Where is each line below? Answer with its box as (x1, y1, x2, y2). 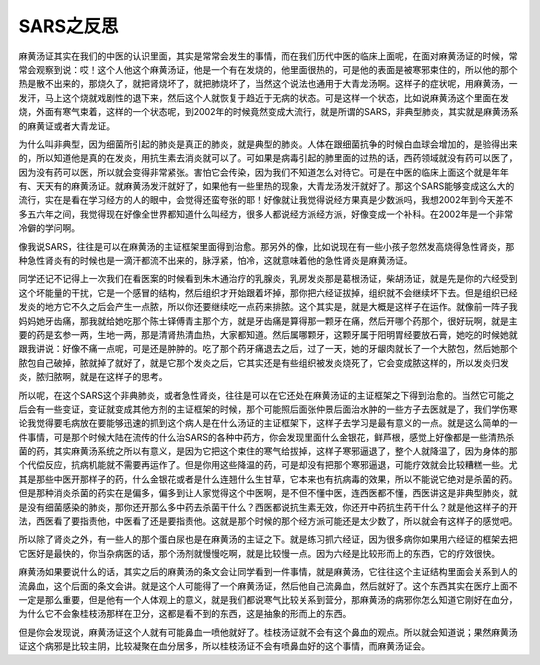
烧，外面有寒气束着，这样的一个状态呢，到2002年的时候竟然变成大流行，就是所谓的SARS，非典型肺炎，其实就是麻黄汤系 (18, 106, 519, 118)
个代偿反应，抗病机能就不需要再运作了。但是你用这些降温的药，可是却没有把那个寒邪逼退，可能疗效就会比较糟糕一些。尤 (18, 459, 518, 471)
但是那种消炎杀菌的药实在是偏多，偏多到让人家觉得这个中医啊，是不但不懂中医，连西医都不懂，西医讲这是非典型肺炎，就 (18, 487, 518, 499)
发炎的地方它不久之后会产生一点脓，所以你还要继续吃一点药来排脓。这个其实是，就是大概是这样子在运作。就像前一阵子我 (18, 301, 518, 313)
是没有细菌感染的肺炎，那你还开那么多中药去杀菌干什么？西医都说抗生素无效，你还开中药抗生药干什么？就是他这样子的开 (18, 501, 518, 513)
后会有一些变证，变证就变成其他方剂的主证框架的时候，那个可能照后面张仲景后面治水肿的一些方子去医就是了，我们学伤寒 (18, 403, 518, 415)
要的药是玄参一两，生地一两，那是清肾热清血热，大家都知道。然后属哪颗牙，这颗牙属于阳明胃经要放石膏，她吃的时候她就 (18, 328, 518, 340)
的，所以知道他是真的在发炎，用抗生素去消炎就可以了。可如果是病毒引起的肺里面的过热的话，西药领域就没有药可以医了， (18, 152, 518, 164)
